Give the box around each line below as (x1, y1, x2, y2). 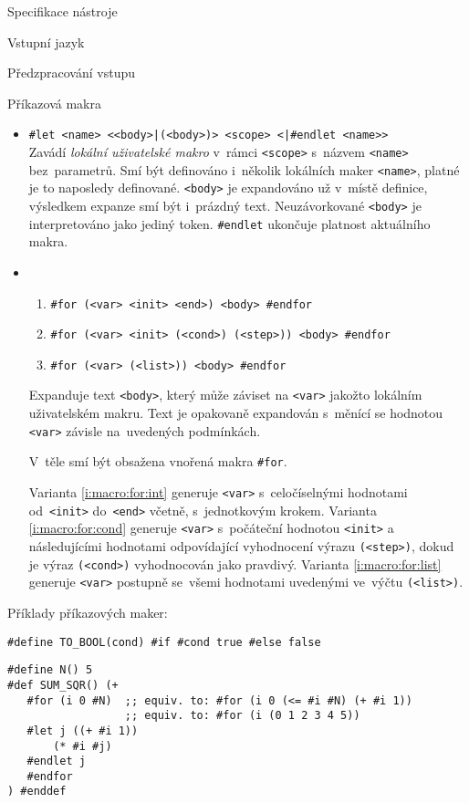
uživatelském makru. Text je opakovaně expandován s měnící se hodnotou (28, 403, 443, 422)
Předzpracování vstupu (7, 63, 135, 82)
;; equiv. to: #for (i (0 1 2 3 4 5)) (124, 709, 360, 723)
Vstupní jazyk (7, 32, 85, 51)
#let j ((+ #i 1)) (26, 724, 139, 737)
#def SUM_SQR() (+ (7, 678, 119, 692)
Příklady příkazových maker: (7, 602, 168, 621)
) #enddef (7, 785, 67, 798)
